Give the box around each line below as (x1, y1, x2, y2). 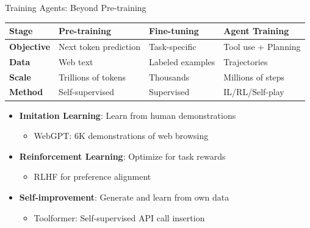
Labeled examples (148, 55, 215, 68)
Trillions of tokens (59, 70, 126, 83)
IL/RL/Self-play (223, 85, 284, 98)
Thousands (148, 70, 190, 83)
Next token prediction (59, 40, 140, 52)
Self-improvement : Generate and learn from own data (19, 190, 229, 203)
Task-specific (148, 40, 196, 52)
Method (9, 85, 43, 98)
